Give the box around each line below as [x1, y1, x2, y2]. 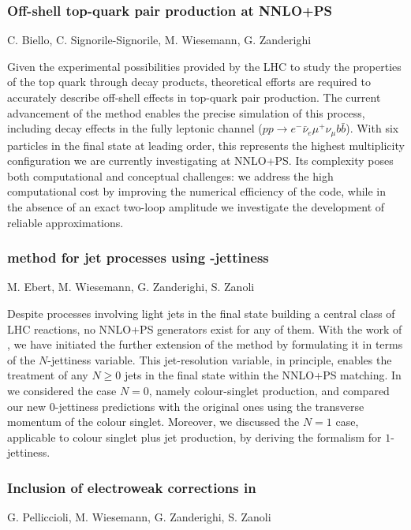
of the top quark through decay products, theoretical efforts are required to [7, 73, 371, 90]
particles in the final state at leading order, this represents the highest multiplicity [7, 136, 405, 153]
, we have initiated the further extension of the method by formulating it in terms [7, 336, 403, 353]
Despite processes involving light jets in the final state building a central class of [7, 305, 395, 322]
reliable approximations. [7, 214, 124, 230]
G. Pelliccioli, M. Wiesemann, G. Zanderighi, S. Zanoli [7, 509, 271, 525]
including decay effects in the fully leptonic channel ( [7, 120, 263, 136]
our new [7, 397, 47, 414]
